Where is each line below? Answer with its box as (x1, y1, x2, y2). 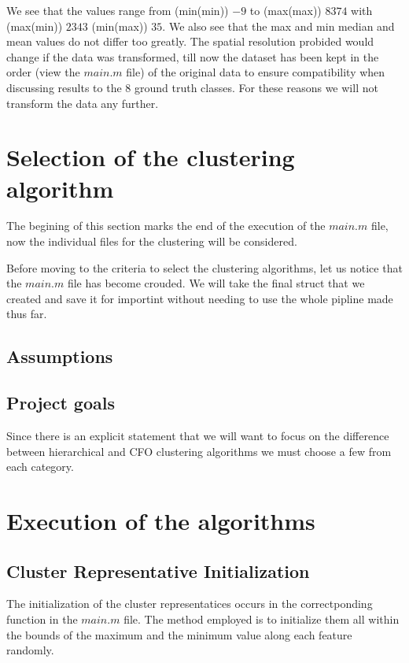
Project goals (6, 391, 115, 415)
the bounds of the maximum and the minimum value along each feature (6, 626, 352, 643)
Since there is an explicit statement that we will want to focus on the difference (6, 428, 389, 444)
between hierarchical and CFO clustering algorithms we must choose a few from (6, 443, 392, 459)
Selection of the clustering (6, 141, 295, 173)
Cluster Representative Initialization (6, 558, 310, 583)
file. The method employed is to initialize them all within (123, 610, 400, 627)
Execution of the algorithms (6, 504, 315, 536)
